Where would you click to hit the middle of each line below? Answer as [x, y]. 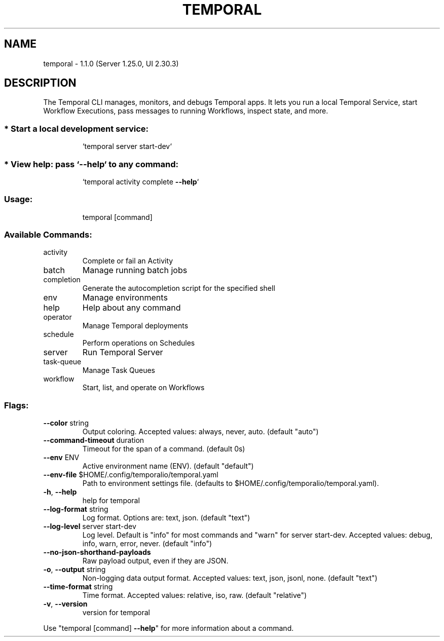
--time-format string [78, 587]
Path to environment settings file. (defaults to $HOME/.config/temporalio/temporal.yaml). [231, 483]
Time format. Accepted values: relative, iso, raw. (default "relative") [195, 595]
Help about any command [132, 308]
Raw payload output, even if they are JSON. [155, 561]
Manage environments [125, 298]
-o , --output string [75, 570]
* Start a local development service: [77, 128]
